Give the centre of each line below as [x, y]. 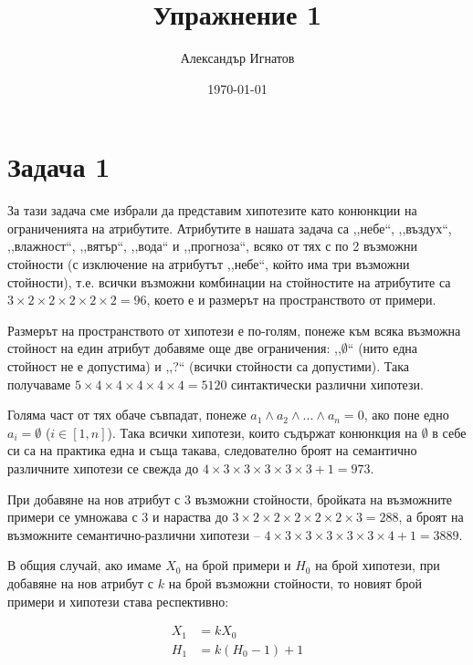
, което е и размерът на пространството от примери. [291, 300]
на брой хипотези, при [378, 565]
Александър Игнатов [237, 58]
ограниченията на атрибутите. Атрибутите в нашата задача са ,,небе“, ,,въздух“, [230, 228]
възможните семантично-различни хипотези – [134, 534]
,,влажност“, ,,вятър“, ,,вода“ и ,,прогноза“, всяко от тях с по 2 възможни [212, 246]
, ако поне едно [406, 415]
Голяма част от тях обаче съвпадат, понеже [127, 415]
